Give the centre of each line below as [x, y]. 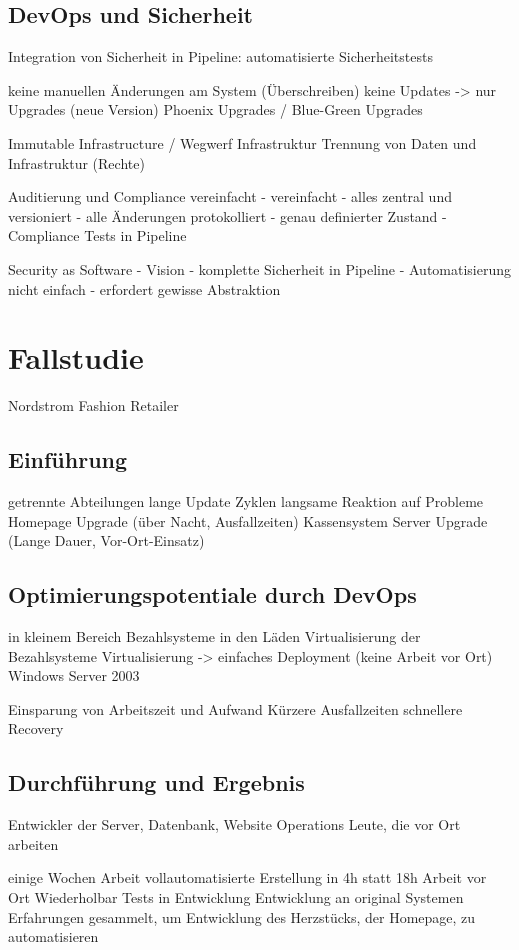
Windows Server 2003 [74, 675]
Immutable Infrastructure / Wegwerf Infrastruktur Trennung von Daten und [242, 142]
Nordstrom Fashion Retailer [93, 405]
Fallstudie [76, 357]
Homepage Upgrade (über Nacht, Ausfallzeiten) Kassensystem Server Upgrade [248, 520]
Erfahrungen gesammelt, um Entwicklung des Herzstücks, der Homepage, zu [242, 916]
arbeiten [33, 843]
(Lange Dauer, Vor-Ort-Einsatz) [106, 540]
